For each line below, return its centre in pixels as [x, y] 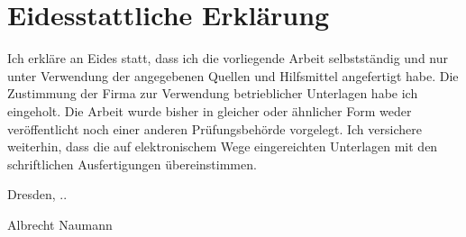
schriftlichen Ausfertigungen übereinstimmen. [132, 164]
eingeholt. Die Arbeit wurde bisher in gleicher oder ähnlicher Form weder [210, 110]
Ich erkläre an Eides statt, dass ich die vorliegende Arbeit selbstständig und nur [228, 58]
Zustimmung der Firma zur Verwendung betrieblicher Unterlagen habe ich [213, 93]
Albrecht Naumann [60, 224]
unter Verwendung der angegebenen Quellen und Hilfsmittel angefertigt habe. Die [233, 75]
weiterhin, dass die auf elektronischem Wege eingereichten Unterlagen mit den [223, 146]
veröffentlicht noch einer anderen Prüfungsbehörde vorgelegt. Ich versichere [215, 128]
